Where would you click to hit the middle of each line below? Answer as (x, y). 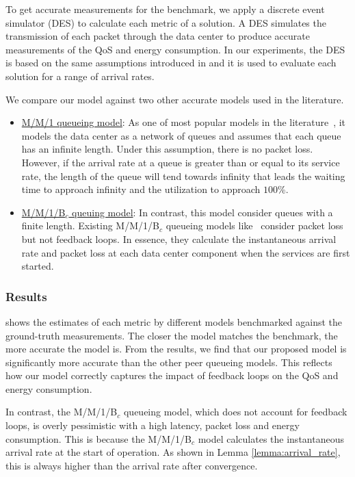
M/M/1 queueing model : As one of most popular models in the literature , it (184, 122)
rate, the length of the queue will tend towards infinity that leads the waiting (183, 176)
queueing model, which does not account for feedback (235, 412)
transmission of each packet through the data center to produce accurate (158, 36)
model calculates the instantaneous (271, 438)
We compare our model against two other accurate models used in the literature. (175, 99)
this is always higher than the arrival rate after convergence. (132, 465)
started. (38, 266)
